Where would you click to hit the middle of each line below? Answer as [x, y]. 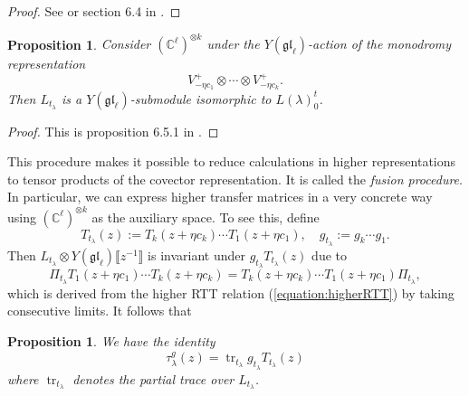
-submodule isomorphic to [201, 98]
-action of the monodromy [380, 44]
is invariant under [196, 255]
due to [329, 255]
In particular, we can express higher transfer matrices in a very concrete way [220, 197]
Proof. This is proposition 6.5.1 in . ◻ [113, 131]
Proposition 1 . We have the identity [111, 340]
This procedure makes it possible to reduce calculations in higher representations [232, 161]
